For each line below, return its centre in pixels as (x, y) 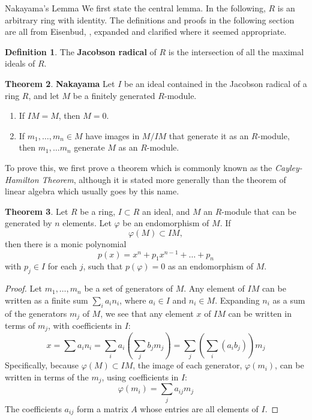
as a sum (289, 300)
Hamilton (22, 179)
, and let (44, 95)
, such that (103, 266)
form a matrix (102, 408)
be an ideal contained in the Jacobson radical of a (215, 83)
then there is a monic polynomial (66, 243)
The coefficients (33, 408)
